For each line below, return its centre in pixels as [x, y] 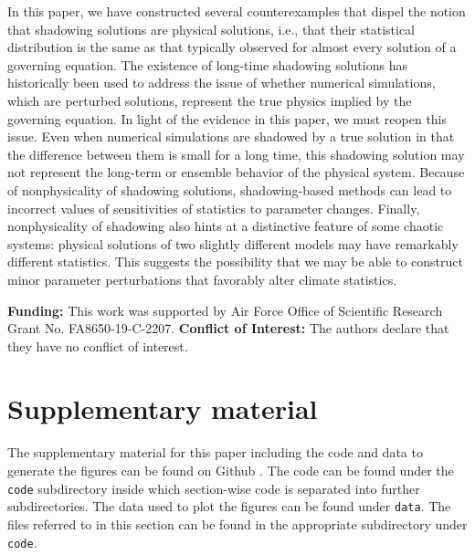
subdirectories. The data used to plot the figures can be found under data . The [229, 506]
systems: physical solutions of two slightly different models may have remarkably [233, 243]
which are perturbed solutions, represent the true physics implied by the [210, 100]
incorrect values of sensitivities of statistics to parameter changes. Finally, [214, 208]
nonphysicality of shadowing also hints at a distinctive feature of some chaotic [226, 226]
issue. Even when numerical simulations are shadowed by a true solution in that [231, 136]
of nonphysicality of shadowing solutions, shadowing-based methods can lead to [230, 189]
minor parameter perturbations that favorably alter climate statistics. [202, 279]
